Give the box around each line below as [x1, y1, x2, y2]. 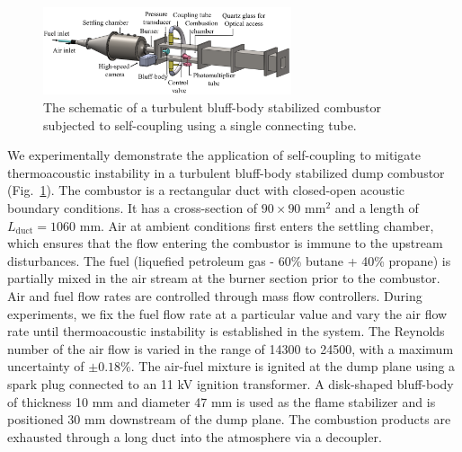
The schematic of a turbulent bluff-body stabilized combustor [43, 98, 381, 117]
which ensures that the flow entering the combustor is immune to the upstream [7, 234, 443, 253]
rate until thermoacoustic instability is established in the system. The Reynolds [7, 322, 445, 341]
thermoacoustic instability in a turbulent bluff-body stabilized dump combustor [7, 163, 445, 182]
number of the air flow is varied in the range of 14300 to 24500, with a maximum [7, 339, 454, 358]
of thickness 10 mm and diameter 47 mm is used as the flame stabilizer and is [7, 392, 436, 411]
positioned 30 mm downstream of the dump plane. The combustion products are [7, 410, 451, 429]
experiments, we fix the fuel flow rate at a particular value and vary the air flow [7, 304, 448, 323]
